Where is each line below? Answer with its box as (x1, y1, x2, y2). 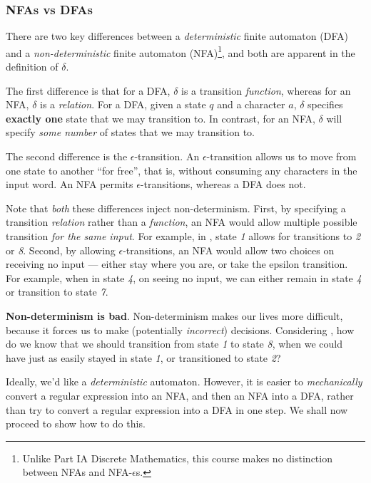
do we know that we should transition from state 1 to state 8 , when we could (6, 336, 343, 351)
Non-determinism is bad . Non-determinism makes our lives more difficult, (6, 308, 343, 323)
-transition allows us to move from (206, 149, 357, 164)
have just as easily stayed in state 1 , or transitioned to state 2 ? (6, 350, 281, 365)
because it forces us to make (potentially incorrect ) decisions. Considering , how (6, 322, 355, 337)
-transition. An (134, 149, 200, 164)
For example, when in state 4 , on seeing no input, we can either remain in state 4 (6, 270, 362, 285)
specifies (308, 97, 343, 112)
